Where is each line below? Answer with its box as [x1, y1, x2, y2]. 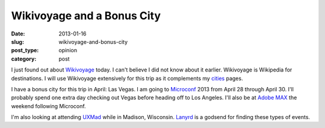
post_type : [11, 47, 39, 54]
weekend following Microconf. [11, 102, 87, 109]
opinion [58, 47, 78, 54]
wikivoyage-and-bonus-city [58, 38, 128, 45]
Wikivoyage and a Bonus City [11, 9, 161, 22]
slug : [11, 38, 24, 45]
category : [11, 55, 37, 62]
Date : [11, 30, 25, 37]
